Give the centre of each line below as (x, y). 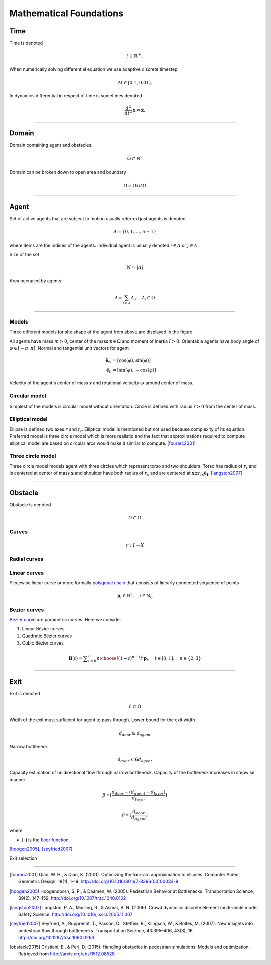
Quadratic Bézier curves (47, 636)
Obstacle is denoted (30, 504)
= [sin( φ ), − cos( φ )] (134, 370)
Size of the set (24, 254)
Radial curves (26, 559)
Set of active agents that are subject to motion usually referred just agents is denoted (97, 219)
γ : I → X (135, 545)
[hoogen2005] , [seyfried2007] (41, 849)
